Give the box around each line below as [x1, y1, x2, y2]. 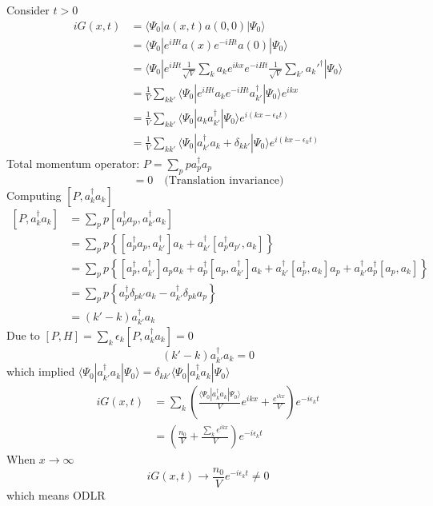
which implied [6, 363, 75, 380]
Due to [6, 326, 40, 343]
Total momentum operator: [6, 154, 140, 171]
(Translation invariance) [164, 174, 284, 186]
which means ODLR [6, 486, 106, 503]
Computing [6, 186, 62, 203]
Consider [6, 2, 50, 18]
